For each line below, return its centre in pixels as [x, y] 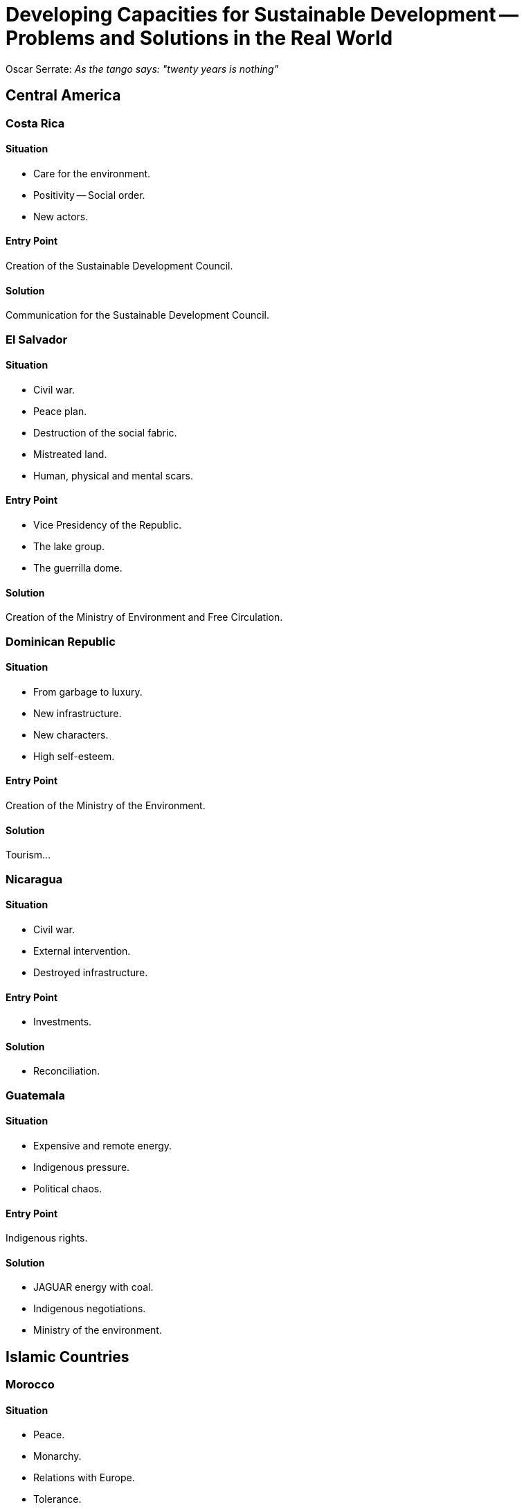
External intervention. [82, 951]
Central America [63, 96]
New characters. [71, 734]
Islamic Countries [67, 1357]
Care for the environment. [92, 173]
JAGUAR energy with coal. [93, 1287]
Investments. [63, 1022]
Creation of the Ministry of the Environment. [106, 806]
